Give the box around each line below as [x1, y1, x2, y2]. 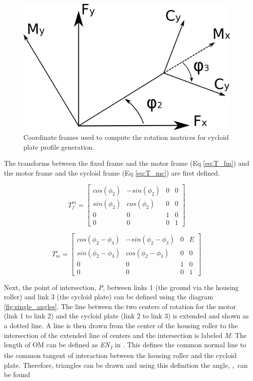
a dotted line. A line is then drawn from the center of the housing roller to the [4, 320, 238, 330]
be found [4, 369, 30, 380]
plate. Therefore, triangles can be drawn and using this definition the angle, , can [4, 359, 248, 370]
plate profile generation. [23, 141, 95, 152]
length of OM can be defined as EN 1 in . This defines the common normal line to [4, 339, 247, 351]
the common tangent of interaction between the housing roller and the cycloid [4, 350, 237, 360]
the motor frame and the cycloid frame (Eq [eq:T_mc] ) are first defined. [4, 167, 220, 178]
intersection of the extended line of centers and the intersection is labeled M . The [4, 330, 247, 340]
